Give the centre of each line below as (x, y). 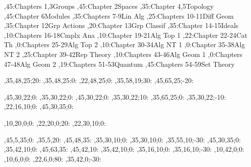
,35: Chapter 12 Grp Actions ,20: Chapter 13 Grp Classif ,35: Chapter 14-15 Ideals (121, 25)
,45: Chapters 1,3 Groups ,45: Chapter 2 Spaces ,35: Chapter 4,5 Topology (109, 6)
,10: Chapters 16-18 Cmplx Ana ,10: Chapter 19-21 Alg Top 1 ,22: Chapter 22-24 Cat (126, 35)
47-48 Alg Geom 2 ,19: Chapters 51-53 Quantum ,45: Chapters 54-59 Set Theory (119, 64)
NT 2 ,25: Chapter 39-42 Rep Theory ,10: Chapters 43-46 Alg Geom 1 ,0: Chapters (123, 54)
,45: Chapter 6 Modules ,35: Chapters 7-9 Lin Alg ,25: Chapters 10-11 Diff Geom (119, 15)
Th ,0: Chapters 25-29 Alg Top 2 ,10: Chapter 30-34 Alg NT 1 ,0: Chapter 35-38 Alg (125, 44)
